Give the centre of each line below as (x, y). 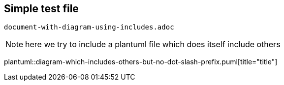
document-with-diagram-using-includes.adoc (89, 27)
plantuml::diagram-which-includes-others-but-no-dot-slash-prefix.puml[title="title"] (141, 62)
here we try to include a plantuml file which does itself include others (153, 44)
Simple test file (41, 9)
